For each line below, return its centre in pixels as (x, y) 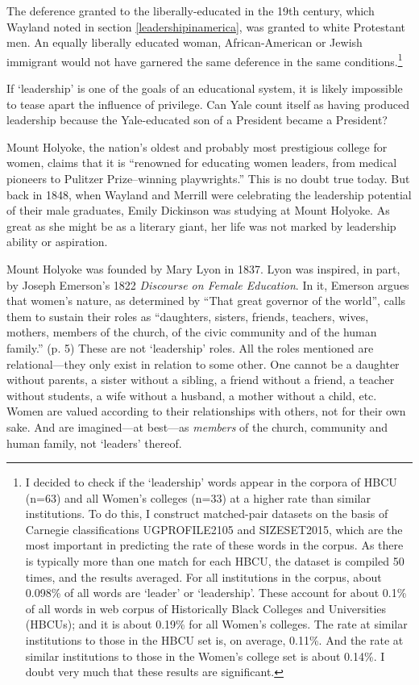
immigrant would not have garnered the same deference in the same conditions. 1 (205, 60)
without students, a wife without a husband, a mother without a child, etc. (192, 395)
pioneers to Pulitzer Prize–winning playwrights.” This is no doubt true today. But (208, 178)
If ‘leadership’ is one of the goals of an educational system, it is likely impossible (205, 88)
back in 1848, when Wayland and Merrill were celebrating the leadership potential (209, 194)
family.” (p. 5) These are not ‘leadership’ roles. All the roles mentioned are (190, 347)
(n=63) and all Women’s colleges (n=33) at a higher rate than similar (198, 497)
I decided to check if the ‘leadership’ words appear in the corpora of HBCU (211, 482)
